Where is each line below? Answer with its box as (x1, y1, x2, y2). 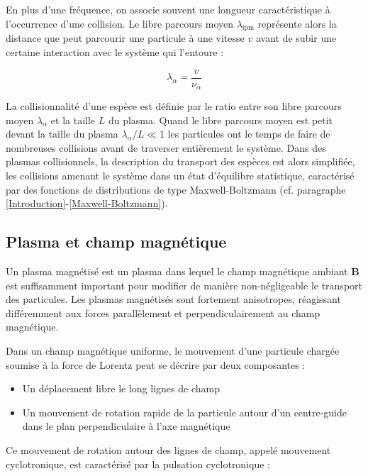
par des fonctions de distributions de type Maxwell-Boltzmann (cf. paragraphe (6, 182, 346, 197)
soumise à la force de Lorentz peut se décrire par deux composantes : (6, 357, 306, 372)
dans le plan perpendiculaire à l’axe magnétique (22, 419, 230, 433)
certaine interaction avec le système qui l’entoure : (6, 44, 224, 59)
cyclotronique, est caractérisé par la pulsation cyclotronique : (6, 456, 270, 471)
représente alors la (257, 16, 337, 31)
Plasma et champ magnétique (6, 231, 227, 253)
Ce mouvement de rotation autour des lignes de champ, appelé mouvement (6, 442, 331, 457)
